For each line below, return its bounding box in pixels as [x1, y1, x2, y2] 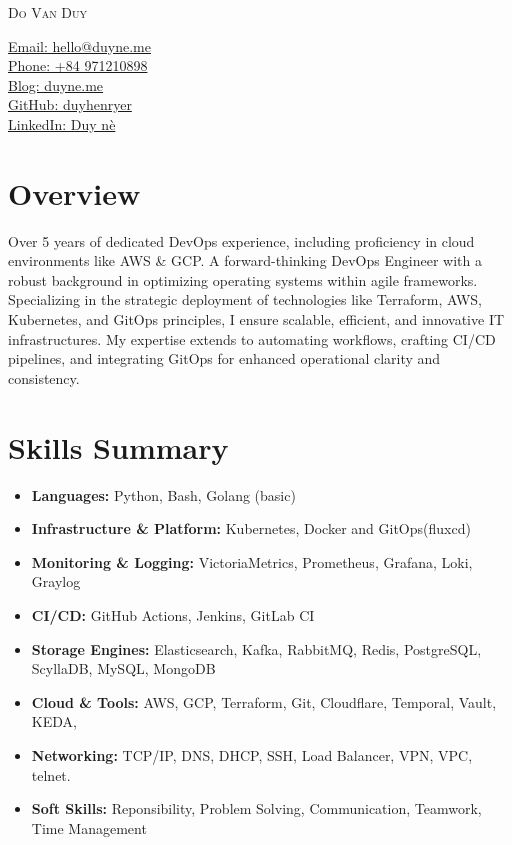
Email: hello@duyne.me [8, 35, 151, 56]
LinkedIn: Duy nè [8, 113, 116, 134]
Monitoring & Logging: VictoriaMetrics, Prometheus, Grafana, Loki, [31, 551, 473, 572]
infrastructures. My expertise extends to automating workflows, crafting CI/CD [8, 328, 496, 349]
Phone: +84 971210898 [8, 55, 148, 76]
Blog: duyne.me [8, 74, 104, 95]
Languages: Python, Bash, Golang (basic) [31, 484, 296, 505]
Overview [8, 172, 141, 213]
